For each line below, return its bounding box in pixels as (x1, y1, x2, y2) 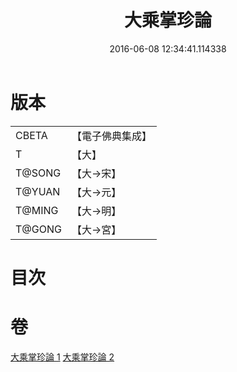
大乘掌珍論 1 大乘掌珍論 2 (10, 351, 115, 363)
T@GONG (15, 222, 62, 236)
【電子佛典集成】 (71, 129, 152, 143)
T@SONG (15, 166, 62, 180)
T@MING (15, 203, 59, 217)
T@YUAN (15, 184, 61, 198)
